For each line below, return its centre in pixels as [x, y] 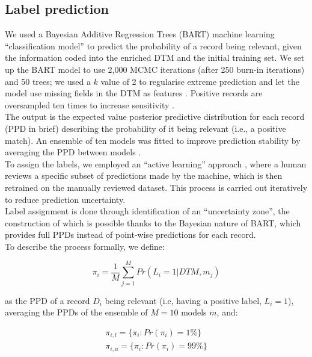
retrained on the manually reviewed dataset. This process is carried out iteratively [156, 187]
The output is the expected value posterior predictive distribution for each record [155, 116]
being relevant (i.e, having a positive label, [183, 300]
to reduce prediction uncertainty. [65, 199]
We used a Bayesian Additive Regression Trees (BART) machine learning [140, 34]
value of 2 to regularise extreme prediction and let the [200, 81]
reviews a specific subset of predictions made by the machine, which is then [144, 175]
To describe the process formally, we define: [85, 246]
